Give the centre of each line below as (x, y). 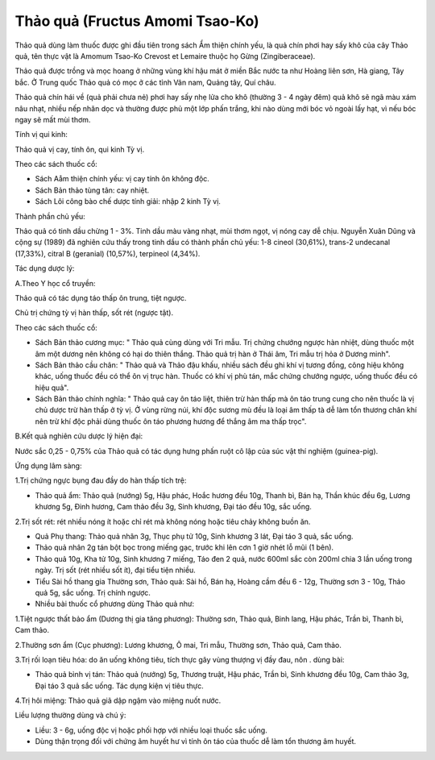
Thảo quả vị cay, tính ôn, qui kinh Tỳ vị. (80, 149)
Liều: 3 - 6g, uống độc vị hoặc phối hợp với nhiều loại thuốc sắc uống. (151, 730)
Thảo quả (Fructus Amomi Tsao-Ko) (137, 21)
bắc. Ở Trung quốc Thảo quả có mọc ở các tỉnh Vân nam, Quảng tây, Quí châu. (145, 82)
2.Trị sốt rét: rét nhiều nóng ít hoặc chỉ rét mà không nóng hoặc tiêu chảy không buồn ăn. (163, 521)
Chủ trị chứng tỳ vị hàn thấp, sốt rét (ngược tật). (94, 313)
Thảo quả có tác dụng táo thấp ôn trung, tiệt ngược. (101, 297)
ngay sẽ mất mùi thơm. (53, 119)
